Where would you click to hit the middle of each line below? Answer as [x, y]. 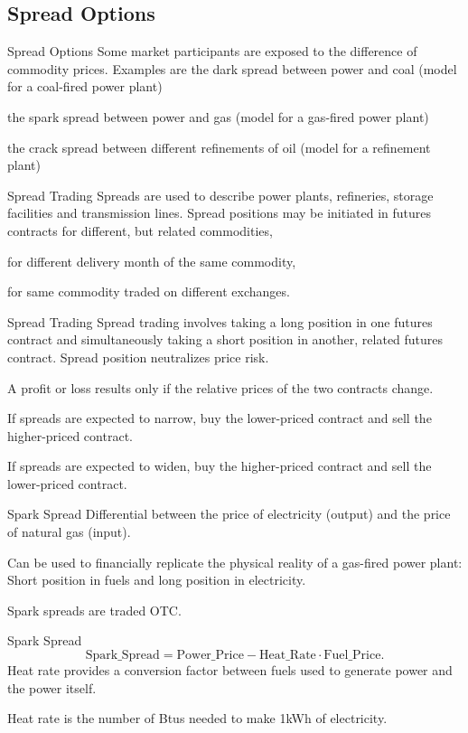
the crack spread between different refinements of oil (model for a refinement [219, 147]
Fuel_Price [352, 656]
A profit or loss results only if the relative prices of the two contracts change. [220, 387]
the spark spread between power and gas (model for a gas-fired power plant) [218, 116]
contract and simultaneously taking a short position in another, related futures [225, 339]
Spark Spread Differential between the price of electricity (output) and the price [229, 514]
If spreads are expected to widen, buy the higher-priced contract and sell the [220, 466]
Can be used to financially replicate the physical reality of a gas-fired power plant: [235, 562]
